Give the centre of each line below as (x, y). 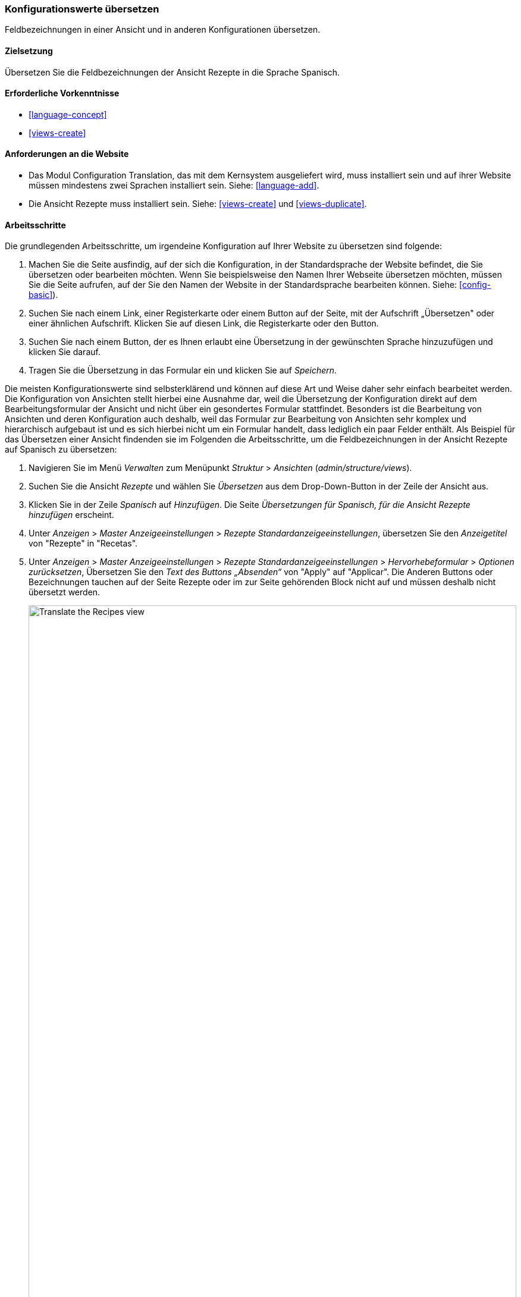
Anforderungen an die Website (67, 154)
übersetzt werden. (65, 592)
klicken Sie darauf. (65, 352)
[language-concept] (68, 114)
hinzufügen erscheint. (71, 515)
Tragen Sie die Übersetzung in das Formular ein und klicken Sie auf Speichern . (183, 370)
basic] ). (43, 295)
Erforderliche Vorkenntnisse (62, 93)
